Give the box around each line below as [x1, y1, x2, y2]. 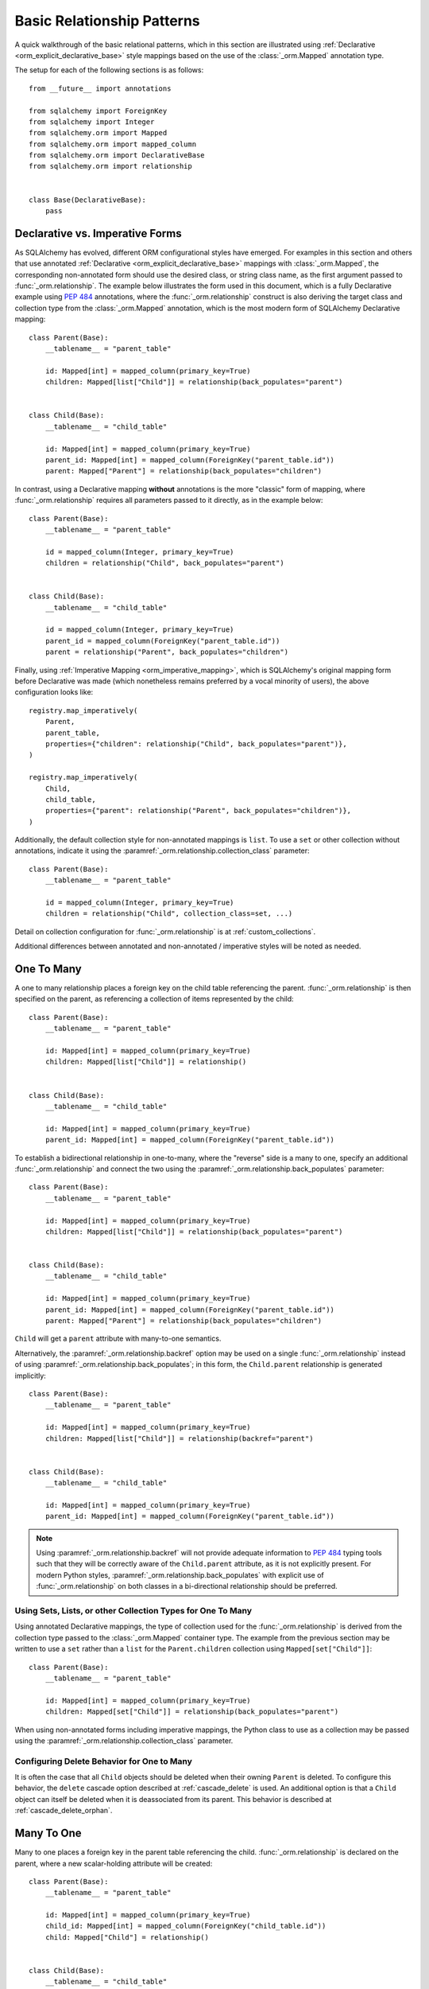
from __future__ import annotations [29, 84, 172, 93]
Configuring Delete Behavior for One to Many [14, 1755, 192, 1766]
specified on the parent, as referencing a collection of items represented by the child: [14, 994, 294, 1004]
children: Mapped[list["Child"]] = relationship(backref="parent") [44, 1434, 314, 1443]
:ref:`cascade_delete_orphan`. [14, 1806, 113, 1816]
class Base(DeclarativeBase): [29, 195, 147, 204]
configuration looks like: [14, 687, 94, 697]
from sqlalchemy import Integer [29, 117, 155, 127]
